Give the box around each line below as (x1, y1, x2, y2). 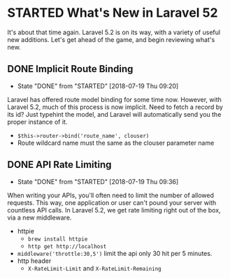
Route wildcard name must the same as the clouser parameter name (17, 138, 215, 147)
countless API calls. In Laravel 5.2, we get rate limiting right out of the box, (7, 206, 222, 214)
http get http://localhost (27, 243, 107, 250)
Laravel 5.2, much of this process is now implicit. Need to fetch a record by (7, 103, 224, 111)
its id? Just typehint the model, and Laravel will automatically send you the (7, 110, 222, 118)
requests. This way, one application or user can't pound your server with (7, 198, 217, 207)
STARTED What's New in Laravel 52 (7, 5, 218, 21)
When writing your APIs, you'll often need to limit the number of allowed (7, 191, 215, 199)
